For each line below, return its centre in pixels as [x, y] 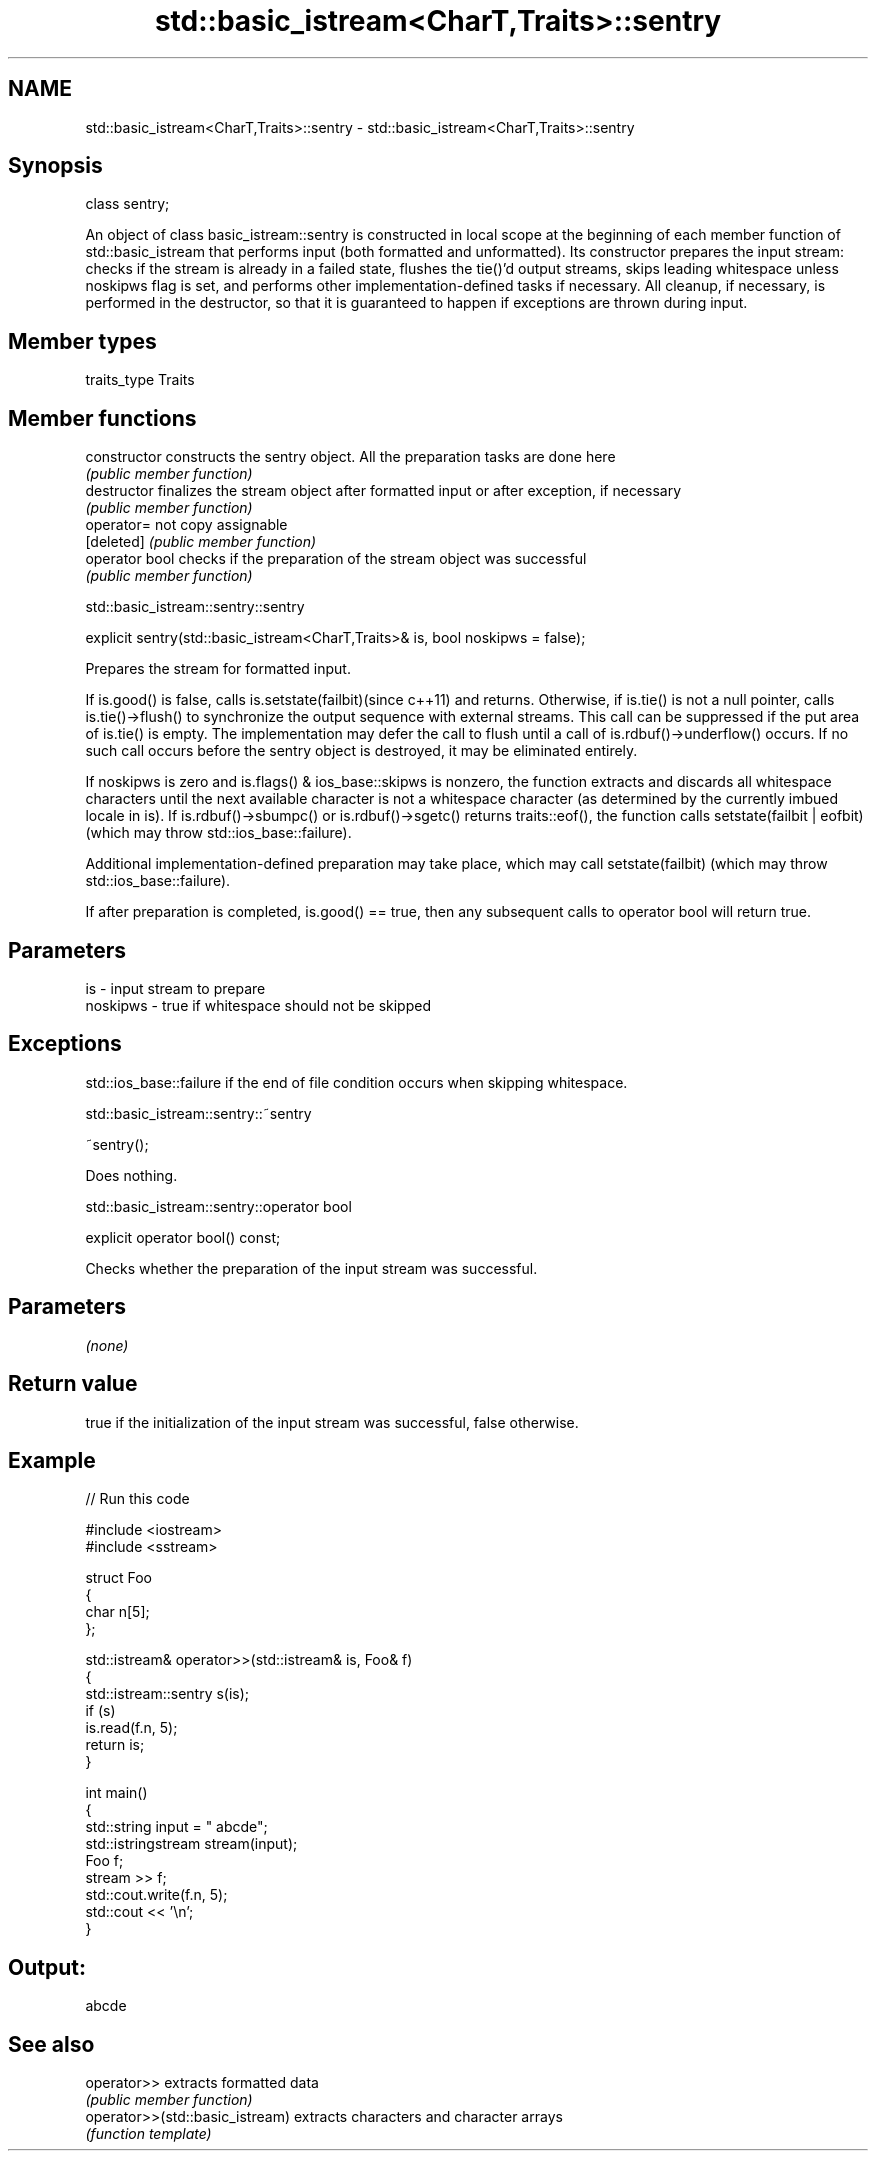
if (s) [100, 1711]
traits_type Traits [140, 380]
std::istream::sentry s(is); [167, 1694]
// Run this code [137, 1499]
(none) [107, 1345]
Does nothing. [131, 1175]
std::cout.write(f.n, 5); [156, 1895]
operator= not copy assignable [186, 525]
